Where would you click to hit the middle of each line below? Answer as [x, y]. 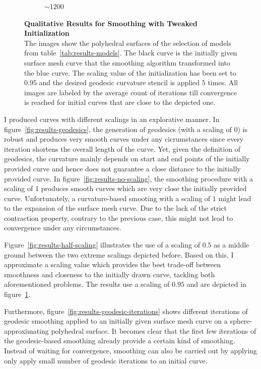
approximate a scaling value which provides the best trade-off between [113, 264]
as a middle [232, 245]
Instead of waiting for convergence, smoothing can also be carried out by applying [131, 350]
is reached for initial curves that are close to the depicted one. [120, 102]
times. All [223, 82]
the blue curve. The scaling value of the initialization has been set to [130, 72]
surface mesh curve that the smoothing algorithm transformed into [127, 62]
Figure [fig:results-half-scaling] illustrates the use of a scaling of [102, 245]
